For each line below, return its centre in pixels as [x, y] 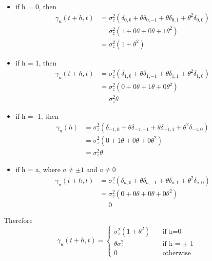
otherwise [177, 253]
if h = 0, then [36, 6]
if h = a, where [38, 169]
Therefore [18, 220]
